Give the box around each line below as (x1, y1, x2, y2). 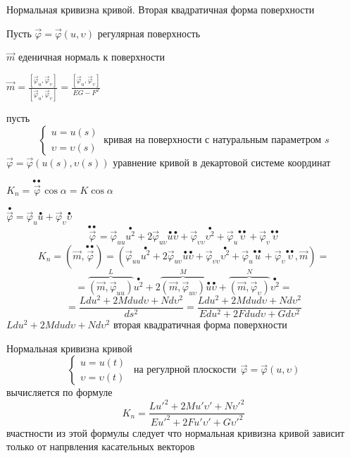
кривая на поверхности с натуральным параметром (104, 135, 322, 145)
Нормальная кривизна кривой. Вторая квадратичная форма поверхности (6, 2, 315, 16)
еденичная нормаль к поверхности (18, 49, 165, 64)
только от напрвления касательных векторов (6, 439, 195, 454)
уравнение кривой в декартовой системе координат (113, 155, 331, 169)
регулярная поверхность (97, 25, 201, 40)
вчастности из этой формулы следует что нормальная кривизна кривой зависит (6, 425, 345, 440)
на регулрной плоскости (133, 365, 237, 376)
